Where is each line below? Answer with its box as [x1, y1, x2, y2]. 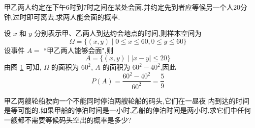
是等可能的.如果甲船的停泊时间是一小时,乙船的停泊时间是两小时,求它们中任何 [4, 105, 251, 115]
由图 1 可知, [4, 62, 42, 72]
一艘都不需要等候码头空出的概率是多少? [4, 115, 131, 125]
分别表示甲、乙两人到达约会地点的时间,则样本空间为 [34, 28, 202, 38]
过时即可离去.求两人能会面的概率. [12, 11, 120, 22]
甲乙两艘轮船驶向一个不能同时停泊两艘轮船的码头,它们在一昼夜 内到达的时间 [4, 95, 250, 105]
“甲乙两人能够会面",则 [43, 45, 114, 55]
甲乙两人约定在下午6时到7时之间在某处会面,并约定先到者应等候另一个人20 [4, 2, 240, 12]
